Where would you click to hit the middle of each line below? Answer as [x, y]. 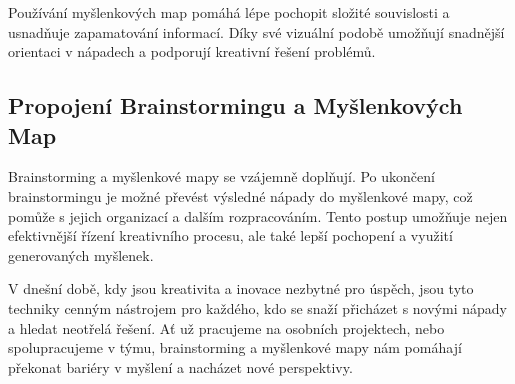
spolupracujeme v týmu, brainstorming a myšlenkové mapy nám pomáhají [235, 347]
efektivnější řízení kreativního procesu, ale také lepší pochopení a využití [230, 235]
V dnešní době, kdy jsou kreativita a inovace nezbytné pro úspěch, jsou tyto [241, 288]
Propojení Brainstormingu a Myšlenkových [235, 105]
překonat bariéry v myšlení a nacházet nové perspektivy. [180, 366]
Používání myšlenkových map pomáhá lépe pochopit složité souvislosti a [229, 12]
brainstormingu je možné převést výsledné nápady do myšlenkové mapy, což [240, 195]
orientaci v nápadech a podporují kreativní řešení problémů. [192, 51]
